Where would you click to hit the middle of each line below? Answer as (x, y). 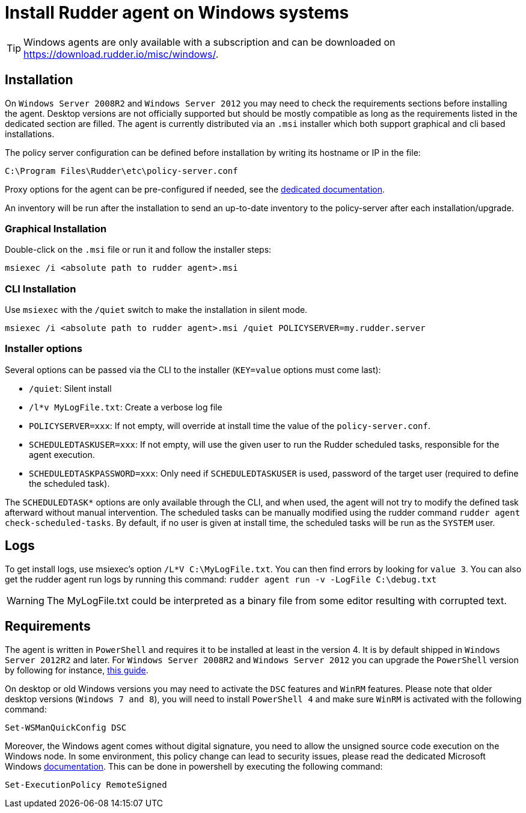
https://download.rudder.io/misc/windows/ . (121, 54)
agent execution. (62, 454)
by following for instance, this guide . (77, 670)
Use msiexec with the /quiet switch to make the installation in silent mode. (156, 310)
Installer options (44, 349)
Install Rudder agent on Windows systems (177, 13)
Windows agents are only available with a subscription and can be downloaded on (209, 42)
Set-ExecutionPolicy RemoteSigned (86, 784)
